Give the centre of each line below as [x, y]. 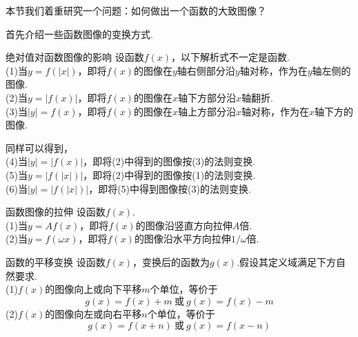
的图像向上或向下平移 [93, 289]
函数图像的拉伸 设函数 [56, 212]
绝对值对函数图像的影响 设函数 [75, 57]
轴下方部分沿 [207, 97]
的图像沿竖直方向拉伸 [184, 225]
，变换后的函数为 [171, 261]
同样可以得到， [39, 147]
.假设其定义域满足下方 [287, 261]
